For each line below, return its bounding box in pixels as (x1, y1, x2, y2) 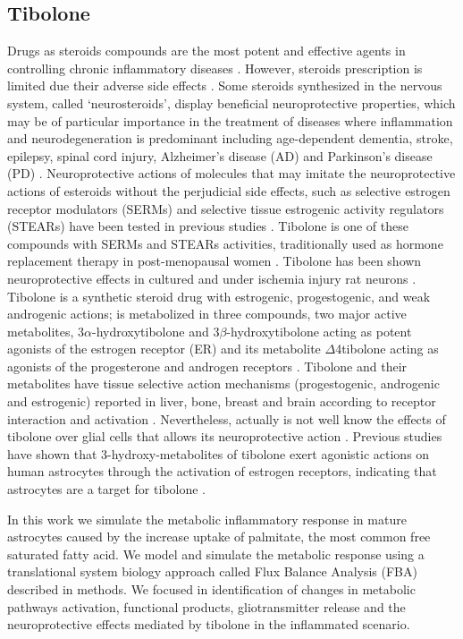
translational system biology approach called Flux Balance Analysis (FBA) (7, 562, 417, 581)
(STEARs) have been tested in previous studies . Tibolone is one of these (7, 217, 408, 235)
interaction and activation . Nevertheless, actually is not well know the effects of (7, 409, 446, 428)
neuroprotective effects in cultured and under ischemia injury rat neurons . (7, 268, 417, 287)
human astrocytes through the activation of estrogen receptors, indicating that (7, 462, 437, 481)
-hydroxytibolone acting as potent (226, 321, 412, 340)
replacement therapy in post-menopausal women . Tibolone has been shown (7, 251, 422, 270)
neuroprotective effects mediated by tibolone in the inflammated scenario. (7, 615, 410, 634)
